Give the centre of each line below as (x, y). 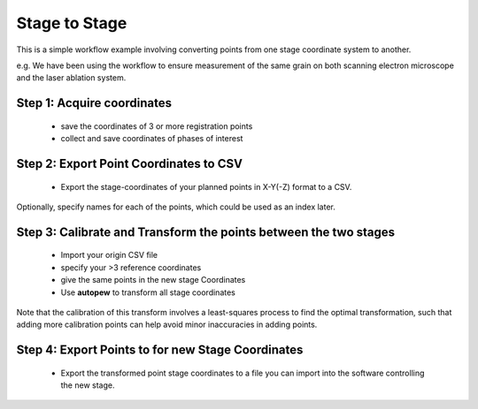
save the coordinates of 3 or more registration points (157, 126)
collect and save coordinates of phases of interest (152, 139)
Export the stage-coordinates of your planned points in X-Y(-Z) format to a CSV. (206, 186)
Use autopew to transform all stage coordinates (148, 292)
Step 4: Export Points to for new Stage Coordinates (160, 350)
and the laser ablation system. (71, 78)
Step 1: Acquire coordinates (94, 103)
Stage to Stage (72, 23)
